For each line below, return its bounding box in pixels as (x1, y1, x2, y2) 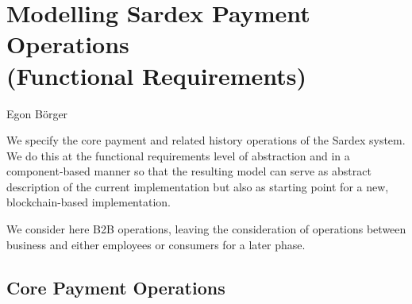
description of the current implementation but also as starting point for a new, (6, 178, 389, 194)
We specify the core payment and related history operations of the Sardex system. (6, 132, 406, 148)
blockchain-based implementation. (6, 194, 171, 210)
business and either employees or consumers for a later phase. (6, 236, 306, 252)
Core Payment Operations (6, 275, 225, 299)
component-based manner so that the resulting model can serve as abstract (6, 163, 372, 179)
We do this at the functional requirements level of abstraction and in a (6, 147, 350, 164)
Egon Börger (6, 105, 68, 121)
